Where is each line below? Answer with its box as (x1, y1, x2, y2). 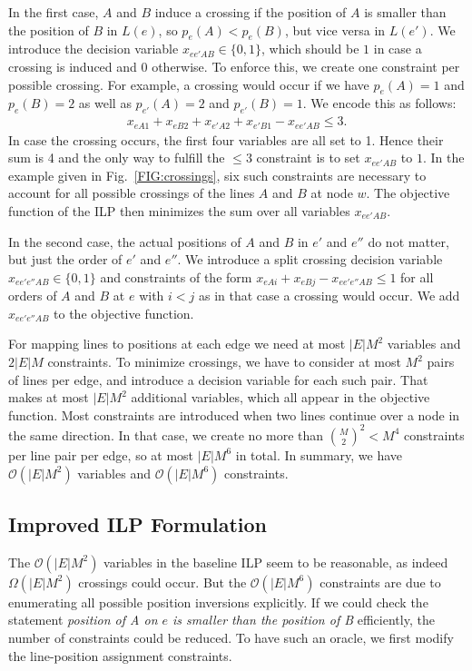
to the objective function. (54, 303, 194, 322)
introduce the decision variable (8, 39, 179, 58)
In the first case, (8, 3, 99, 21)
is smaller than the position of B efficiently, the (172, 610, 435, 629)
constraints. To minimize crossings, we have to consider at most (47, 352, 401, 371)
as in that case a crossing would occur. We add (198, 286, 460, 305)
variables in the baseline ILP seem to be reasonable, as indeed (103, 552, 448, 571)
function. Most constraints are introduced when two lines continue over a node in (8, 405, 460, 424)
